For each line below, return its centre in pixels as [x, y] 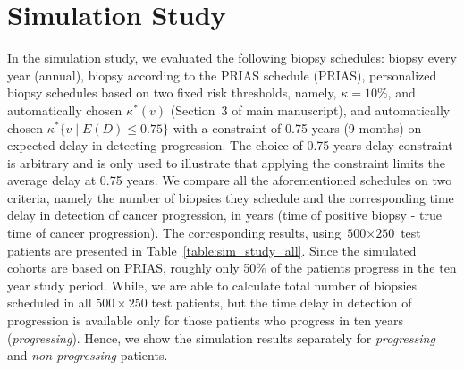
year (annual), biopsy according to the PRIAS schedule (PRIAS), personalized [222, 75]
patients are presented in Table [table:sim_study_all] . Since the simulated [212, 250]
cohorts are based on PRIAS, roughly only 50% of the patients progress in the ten [232, 268]
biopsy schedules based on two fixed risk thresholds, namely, [172, 92]
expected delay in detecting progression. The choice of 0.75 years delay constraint [230, 145]
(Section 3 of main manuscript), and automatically [310, 109]
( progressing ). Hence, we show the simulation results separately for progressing [221, 337]
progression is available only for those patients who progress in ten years [206, 320]
